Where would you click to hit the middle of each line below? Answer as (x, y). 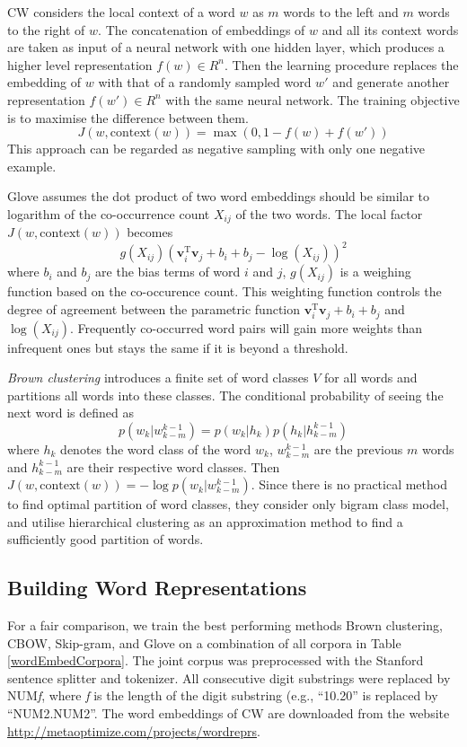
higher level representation (80, 64)
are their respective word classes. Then (173, 466)
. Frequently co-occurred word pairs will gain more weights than (246, 327)
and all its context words (390, 29)
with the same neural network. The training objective (313, 99)
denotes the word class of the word (156, 448)
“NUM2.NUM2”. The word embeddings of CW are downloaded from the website (229, 713)
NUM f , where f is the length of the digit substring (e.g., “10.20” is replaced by (223, 695)
